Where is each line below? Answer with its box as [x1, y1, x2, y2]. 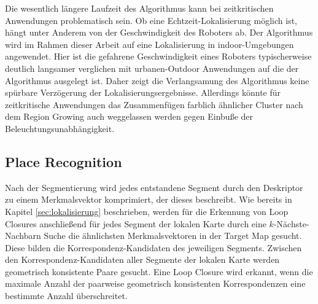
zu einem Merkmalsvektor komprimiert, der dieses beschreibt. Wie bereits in [5, 193, 292, 206]
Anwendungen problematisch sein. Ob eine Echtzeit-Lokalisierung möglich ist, [5, 14, 297, 26]
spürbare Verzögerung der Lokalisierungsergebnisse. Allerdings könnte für [5, 86, 281, 99]
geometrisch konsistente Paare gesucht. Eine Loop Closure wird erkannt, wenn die [5, 265, 313, 278]
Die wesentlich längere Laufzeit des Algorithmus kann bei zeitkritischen [5, 2, 274, 14]
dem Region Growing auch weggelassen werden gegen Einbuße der [5, 110, 253, 123]
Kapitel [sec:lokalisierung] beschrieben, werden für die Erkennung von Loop [5, 205, 289, 217]
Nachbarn [5, 229, 41, 242]
